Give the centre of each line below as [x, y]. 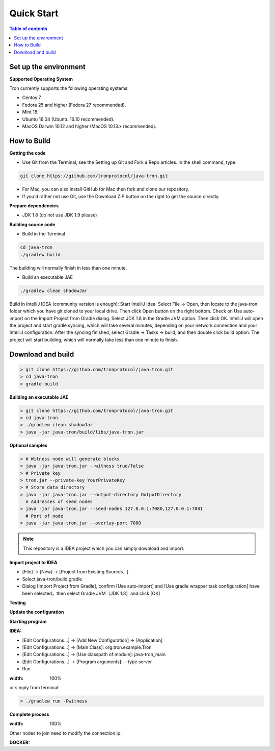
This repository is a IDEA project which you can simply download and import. [104, 548]
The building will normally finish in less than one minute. [68, 268]
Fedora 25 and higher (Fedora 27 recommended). [74, 105]
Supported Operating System [41, 79]
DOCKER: [20, 742]
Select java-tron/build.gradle [52, 579]
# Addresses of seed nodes [59, 502]
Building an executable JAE [39, 397]
